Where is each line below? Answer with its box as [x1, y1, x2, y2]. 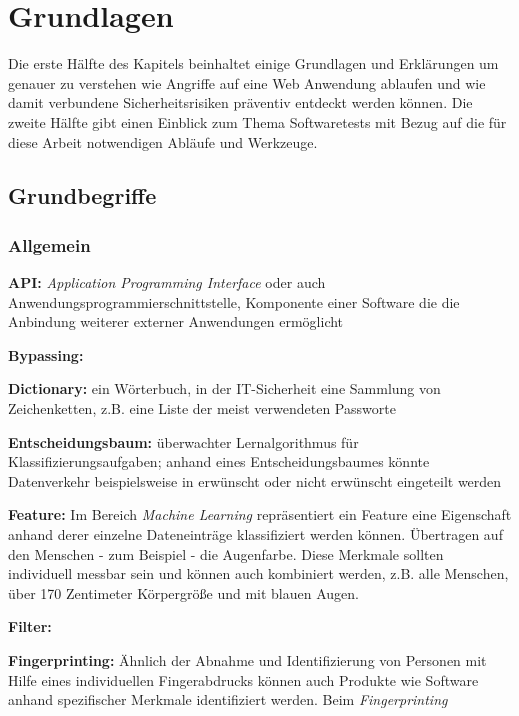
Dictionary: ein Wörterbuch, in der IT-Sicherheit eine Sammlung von [8, 378, 441, 399]
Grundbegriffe [8, 180, 157, 211]
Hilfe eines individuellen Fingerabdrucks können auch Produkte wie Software [8, 669, 479, 690]
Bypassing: [8, 344, 84, 365]
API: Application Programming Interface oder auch [8, 272, 326, 293]
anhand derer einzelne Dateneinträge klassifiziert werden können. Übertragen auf [8, 524, 503, 545]
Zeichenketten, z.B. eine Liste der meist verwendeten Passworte [8, 398, 396, 419]
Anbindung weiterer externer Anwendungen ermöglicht [8, 311, 344, 332]
